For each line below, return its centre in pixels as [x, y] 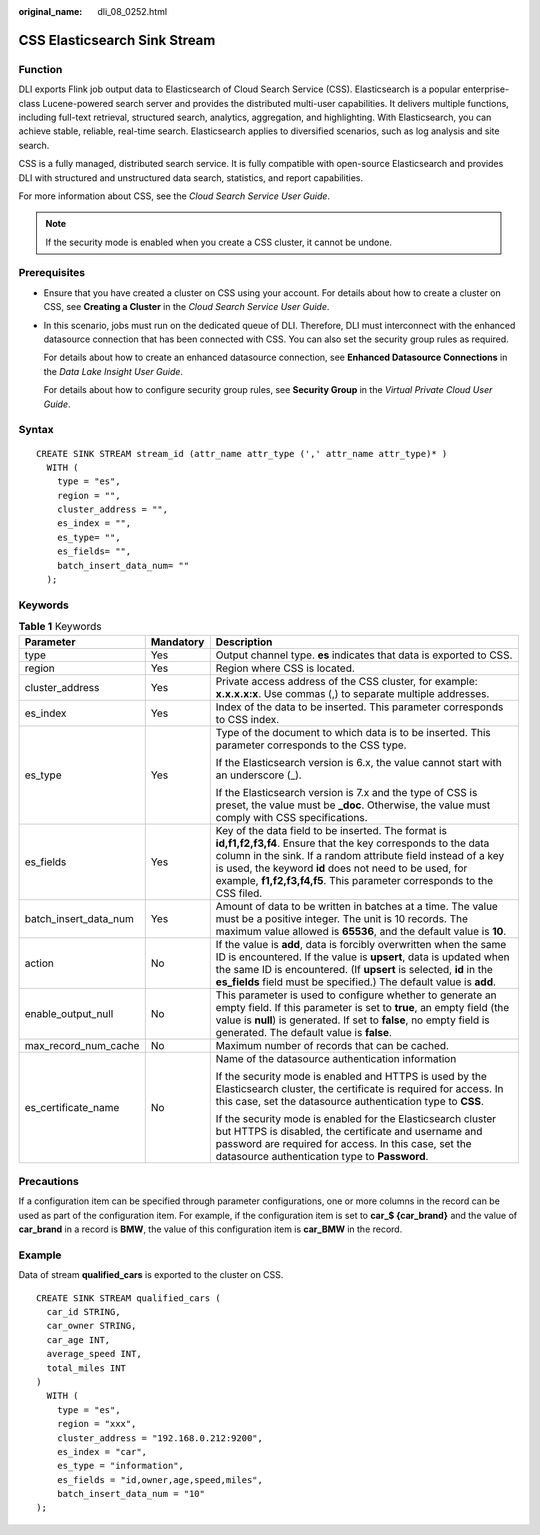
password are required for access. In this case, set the [343, 1143]
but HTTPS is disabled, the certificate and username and [349, 1131]
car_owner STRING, [91, 1326]
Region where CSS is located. [285, 668]
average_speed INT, [94, 1354]
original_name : [50, 11]
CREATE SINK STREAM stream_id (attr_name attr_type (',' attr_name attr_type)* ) [242, 453]
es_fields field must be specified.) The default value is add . [356, 982]
